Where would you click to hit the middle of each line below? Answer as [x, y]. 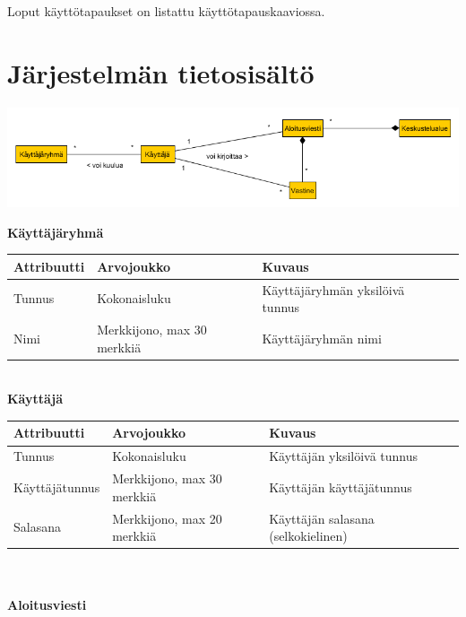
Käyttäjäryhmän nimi [322, 338]
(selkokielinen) [308, 536]
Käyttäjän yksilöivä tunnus [344, 456]
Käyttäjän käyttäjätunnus [341, 487]
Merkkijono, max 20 [167, 518]
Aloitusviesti [47, 605]
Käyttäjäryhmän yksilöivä [333, 289]
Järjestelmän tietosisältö [161, 72]
